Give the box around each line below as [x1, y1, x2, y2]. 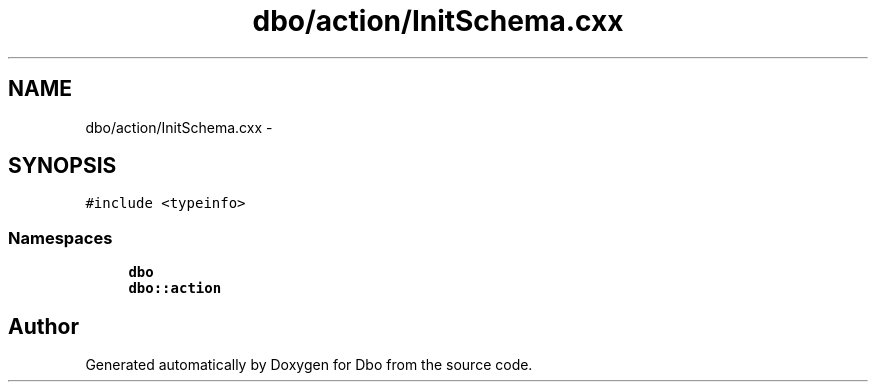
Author [8, 313, 79, 339]
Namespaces [8, 227, 113, 248]
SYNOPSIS [8, 153, 117, 179]
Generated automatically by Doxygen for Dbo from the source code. [85, 356, 533, 374]
